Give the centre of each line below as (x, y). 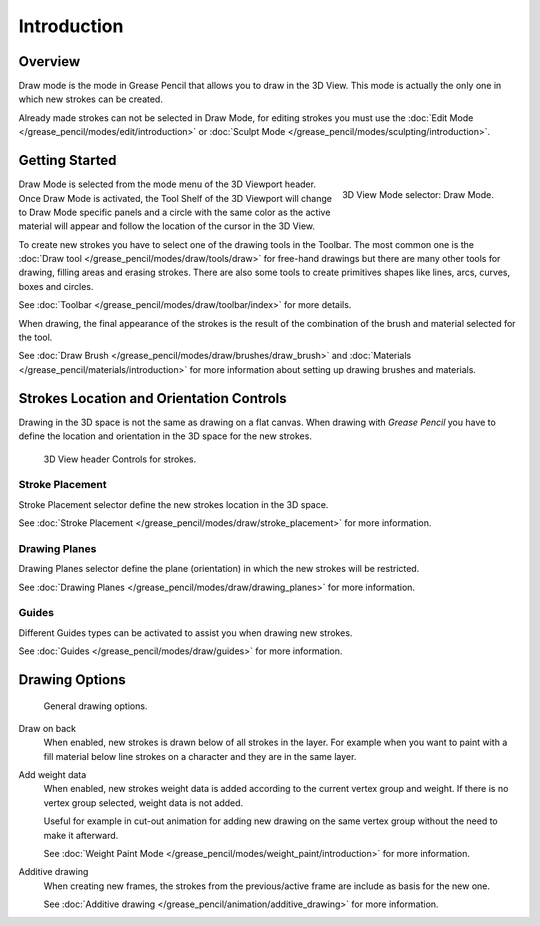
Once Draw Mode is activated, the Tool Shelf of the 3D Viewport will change (175, 198)
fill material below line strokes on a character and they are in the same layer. (200, 756)
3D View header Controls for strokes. (120, 459)
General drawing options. (95, 706)
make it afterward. (81, 835)
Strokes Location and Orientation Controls (152, 398)
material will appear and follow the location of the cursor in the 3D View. (166, 226)
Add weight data (52, 775)
